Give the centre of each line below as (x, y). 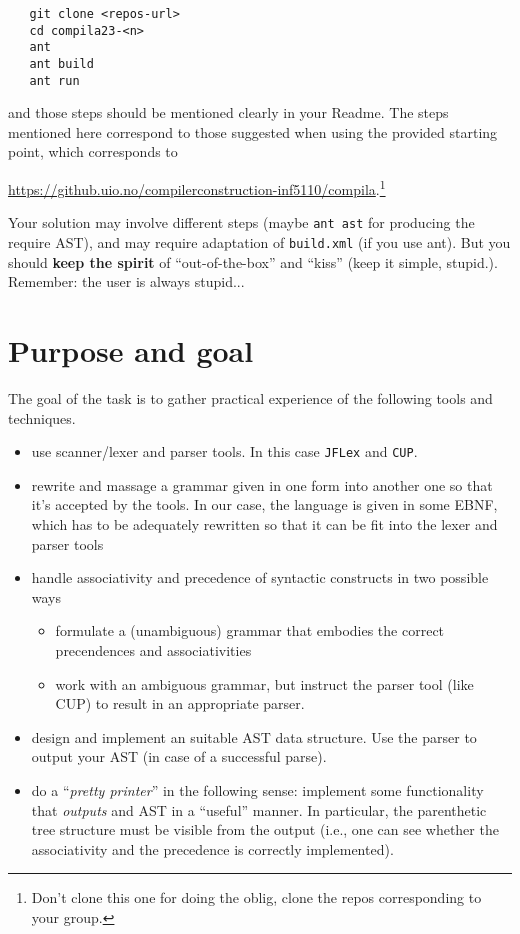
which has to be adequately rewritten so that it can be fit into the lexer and (264, 523)
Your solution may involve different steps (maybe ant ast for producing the (241, 222)
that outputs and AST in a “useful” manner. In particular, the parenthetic (259, 809)
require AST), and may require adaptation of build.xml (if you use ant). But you (259, 241)
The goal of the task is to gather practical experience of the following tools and (250, 397)
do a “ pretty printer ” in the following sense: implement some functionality (257, 789)
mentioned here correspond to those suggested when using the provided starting (253, 131)
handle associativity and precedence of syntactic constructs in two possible (260, 577)
